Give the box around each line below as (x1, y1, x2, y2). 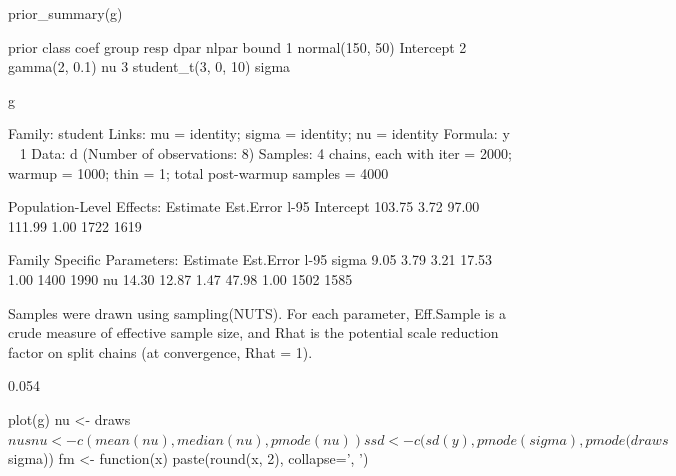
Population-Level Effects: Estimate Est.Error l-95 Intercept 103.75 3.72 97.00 (8, 196, 480, 217)
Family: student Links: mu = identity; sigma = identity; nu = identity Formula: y (8, 123, 510, 144)
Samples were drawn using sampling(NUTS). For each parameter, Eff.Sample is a (8, 302, 506, 323)
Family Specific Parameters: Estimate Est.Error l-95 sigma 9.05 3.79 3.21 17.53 (8, 249, 493, 270)
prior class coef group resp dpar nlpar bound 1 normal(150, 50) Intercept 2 (8, 36, 467, 57)
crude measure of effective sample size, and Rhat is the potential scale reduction (8, 322, 499, 343)
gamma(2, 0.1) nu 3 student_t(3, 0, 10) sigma (8, 56, 291, 77)
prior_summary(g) (8, 3, 123, 23)
